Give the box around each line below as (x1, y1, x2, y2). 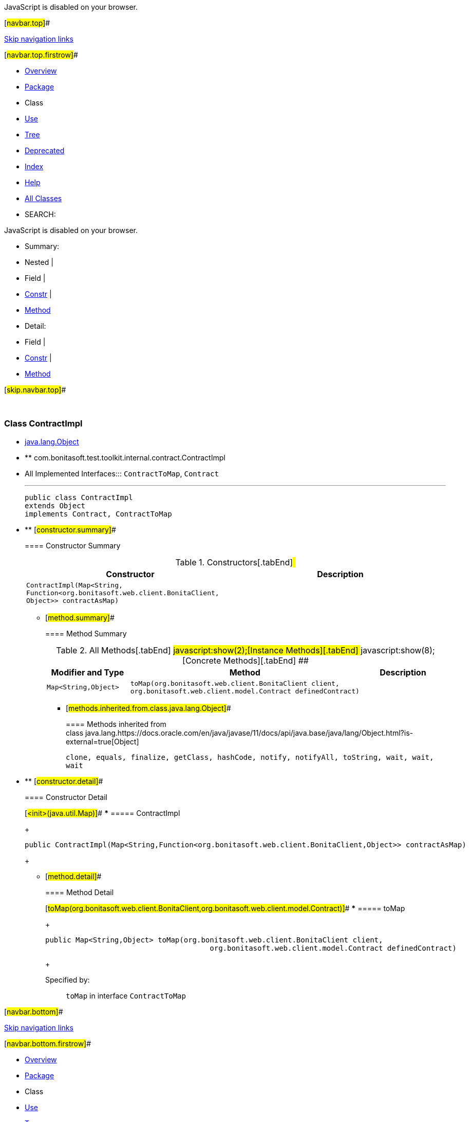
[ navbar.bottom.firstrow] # (4, 1039, 91, 1048)
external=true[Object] (66, 737, 139, 746)
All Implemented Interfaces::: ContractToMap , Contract (25, 469, 219, 478)
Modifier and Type (51, 667, 124, 678)
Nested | (25, 258, 53, 266)
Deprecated (25, 146, 65, 155)
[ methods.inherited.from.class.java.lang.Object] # (66, 703, 231, 713)
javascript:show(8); (361, 645, 435, 655)
